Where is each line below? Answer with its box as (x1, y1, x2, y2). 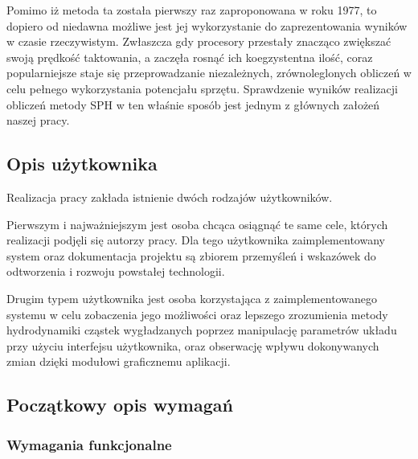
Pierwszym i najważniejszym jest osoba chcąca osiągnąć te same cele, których (6, 215, 388, 232)
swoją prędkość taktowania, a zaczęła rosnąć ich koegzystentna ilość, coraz (6, 48, 373, 65)
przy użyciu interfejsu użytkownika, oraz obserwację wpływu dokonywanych (6, 337, 379, 354)
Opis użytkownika (6, 151, 158, 176)
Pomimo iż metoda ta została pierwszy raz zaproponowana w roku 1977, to (6, 2, 377, 18)
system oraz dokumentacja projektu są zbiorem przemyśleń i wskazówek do (6, 247, 376, 264)
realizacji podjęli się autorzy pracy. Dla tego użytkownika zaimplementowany (6, 232, 385, 248)
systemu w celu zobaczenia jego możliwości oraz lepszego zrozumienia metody (6, 305, 388, 322)
